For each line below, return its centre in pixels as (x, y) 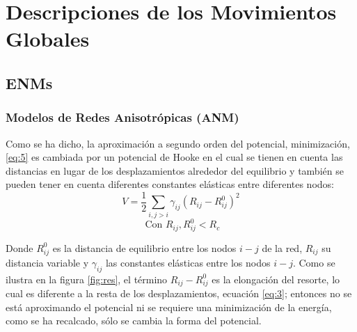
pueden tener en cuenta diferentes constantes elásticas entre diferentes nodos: (170, 184)
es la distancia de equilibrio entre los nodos (144, 247)
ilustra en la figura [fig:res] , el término (87, 279)
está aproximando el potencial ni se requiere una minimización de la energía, (169, 307)
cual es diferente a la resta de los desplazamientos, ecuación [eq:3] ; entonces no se (179, 293)
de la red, (282, 247)
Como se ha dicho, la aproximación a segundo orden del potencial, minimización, (178, 143)
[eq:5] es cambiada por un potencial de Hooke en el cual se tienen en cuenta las (174, 157)
